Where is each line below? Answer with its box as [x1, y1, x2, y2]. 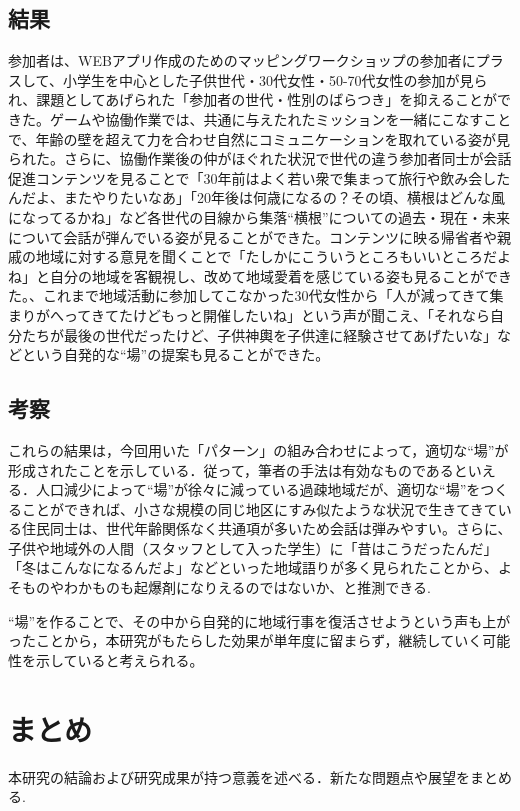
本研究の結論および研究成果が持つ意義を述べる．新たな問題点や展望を [8, 766, 470, 787]
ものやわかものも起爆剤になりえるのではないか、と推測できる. [21, 577, 431, 598]
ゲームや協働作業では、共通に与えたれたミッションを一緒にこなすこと [49, 108, 512, 129]
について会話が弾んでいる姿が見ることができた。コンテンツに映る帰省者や [8, 226, 497, 247]
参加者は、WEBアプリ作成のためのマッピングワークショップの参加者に [8, 50, 476, 71]
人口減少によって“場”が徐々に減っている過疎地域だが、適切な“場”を [35, 479, 481, 500]
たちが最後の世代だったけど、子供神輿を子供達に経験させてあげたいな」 [21, 324, 497, 345]
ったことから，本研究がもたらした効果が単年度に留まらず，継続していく [8, 630, 483, 651]
